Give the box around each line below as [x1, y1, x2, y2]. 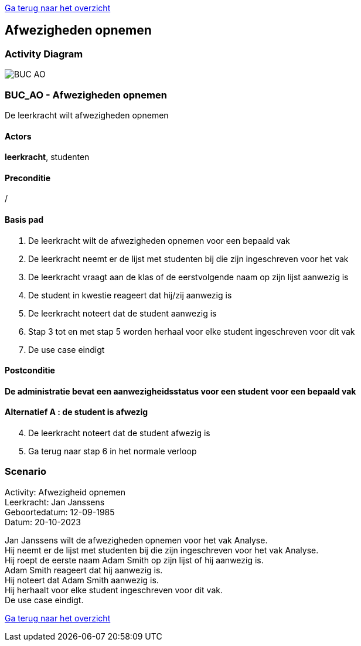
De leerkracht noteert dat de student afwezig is [28, 428, 210, 438]
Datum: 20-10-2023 [5, 516, 81, 527]
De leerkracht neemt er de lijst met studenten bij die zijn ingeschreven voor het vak [28, 253, 349, 264]
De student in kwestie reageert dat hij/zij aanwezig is [28, 290, 232, 300]
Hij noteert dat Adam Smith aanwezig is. [5, 574, 159, 585]
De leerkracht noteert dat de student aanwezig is [28, 308, 217, 318]
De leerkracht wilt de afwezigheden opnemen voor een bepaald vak [28, 235, 290, 246]
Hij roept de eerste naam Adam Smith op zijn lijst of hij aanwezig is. [5, 555, 264, 565]
